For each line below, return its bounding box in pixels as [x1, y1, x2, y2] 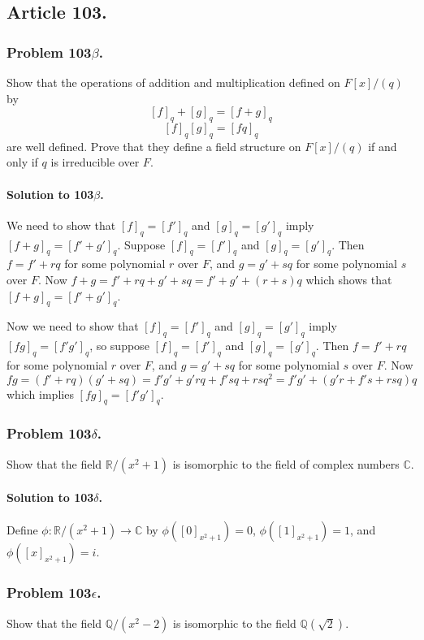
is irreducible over [50, 154, 140, 171]
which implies [6, 385, 74, 402]
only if [6, 154, 38, 171]
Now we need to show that [6, 318, 139, 335]
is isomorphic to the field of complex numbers [172, 455, 400, 472]
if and [368, 137, 397, 154]
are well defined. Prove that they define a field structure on [6, 137, 301, 154]
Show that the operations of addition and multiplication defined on [6, 74, 340, 90]
